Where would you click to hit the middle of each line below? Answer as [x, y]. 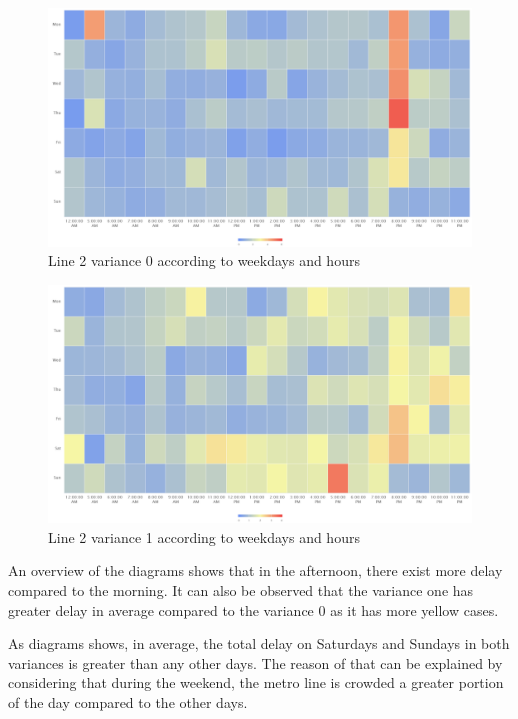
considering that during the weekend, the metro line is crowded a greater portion [256, 682]
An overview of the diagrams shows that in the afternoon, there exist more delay [255, 570]
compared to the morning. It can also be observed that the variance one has [241, 589]
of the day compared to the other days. [128, 701]
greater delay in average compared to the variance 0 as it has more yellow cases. [253, 609]
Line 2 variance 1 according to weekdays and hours [204, 536]
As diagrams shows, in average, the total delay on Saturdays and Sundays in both [259, 643]
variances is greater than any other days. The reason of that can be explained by [255, 662]
